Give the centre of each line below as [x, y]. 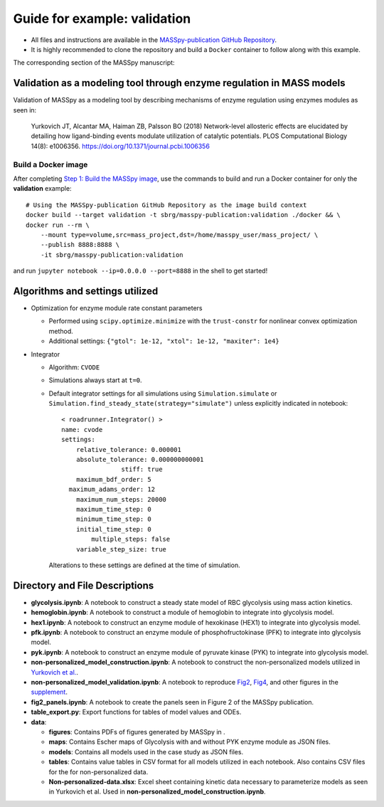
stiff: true [142, 469]
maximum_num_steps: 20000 [121, 499]
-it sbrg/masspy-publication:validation [112, 255]
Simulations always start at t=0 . [95, 380]
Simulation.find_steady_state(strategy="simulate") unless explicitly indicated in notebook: [198, 403]
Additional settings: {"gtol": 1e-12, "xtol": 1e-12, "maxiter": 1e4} [164, 341]
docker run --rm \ [58, 225]
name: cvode [82, 429]
